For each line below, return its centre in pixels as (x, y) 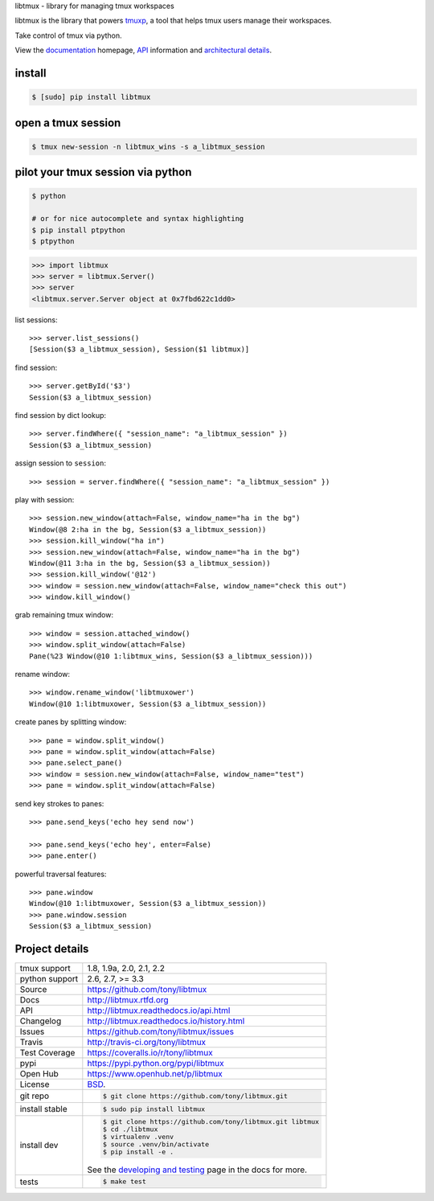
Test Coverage (47, 1052)
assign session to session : (60, 463)
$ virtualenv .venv (138, 1137)
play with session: (45, 499)
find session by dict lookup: (61, 415)
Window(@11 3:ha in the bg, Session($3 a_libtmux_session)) (150, 563)
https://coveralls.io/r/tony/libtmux (150, 1052)
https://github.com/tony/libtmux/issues (161, 1031)
